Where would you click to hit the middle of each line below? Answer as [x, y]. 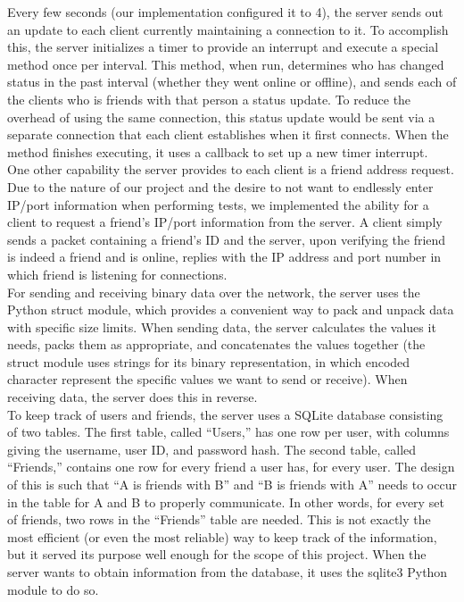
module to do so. [53, 589]
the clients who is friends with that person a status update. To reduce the [209, 99]
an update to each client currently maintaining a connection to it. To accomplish [228, 29]
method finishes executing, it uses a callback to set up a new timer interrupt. [218, 151]
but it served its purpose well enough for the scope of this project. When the [217, 554]
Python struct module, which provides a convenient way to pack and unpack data [231, 309]
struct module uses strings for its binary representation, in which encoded [209, 361]
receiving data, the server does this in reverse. [133, 397]
